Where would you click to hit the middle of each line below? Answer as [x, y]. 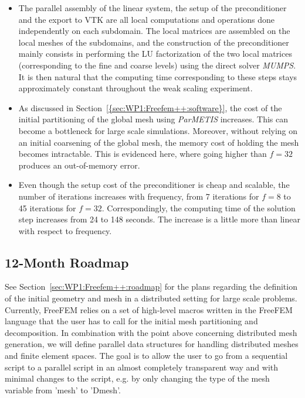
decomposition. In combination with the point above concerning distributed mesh [151, 332]
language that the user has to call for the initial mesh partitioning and [131, 321]
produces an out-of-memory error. [79, 165]
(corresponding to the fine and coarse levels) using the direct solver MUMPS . [157, 65]
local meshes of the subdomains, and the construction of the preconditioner [154, 42]
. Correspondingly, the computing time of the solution [199, 207]
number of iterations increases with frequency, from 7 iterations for [139, 196]
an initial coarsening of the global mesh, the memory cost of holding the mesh [159, 142]
